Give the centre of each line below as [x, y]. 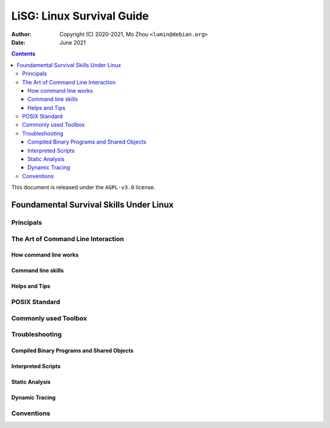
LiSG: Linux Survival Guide [80, 16]
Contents [24, 54]
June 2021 [73, 42]
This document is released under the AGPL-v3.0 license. [83, 187]
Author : [21, 34]
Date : [18, 42]
